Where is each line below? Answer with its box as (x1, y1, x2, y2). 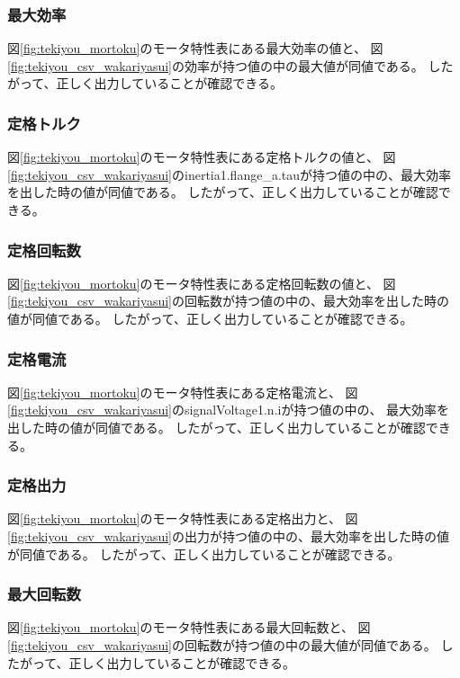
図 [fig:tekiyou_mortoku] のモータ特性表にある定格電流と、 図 (7, 382, 358, 401)
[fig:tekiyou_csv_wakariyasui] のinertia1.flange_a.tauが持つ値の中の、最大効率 (7, 165, 452, 183)
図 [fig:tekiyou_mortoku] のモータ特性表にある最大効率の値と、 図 (7, 39, 383, 58)
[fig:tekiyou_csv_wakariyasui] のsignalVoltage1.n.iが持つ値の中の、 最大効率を (7, 400, 450, 419)
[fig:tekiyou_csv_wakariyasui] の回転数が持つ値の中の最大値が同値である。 (7, 636, 437, 654)
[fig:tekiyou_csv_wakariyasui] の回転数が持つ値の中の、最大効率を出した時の (7, 291, 449, 310)
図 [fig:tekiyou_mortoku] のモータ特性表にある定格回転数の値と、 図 (7, 273, 396, 292)
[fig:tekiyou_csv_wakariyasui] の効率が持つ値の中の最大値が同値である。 (7, 56, 424, 75)
